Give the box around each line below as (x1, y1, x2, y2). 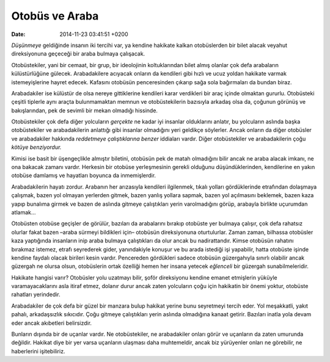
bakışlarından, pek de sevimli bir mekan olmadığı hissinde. (11, 107, 158, 114)
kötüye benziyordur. (11, 143, 62, 151)
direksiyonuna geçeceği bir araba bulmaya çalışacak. (11, 50, 145, 57)
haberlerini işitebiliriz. (11, 347, 65, 355)
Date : (11, 31, 26, 38)
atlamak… (11, 208, 36, 216)
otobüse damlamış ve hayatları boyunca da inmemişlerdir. (11, 172, 156, 179)
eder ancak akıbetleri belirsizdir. (11, 319, 92, 327)
